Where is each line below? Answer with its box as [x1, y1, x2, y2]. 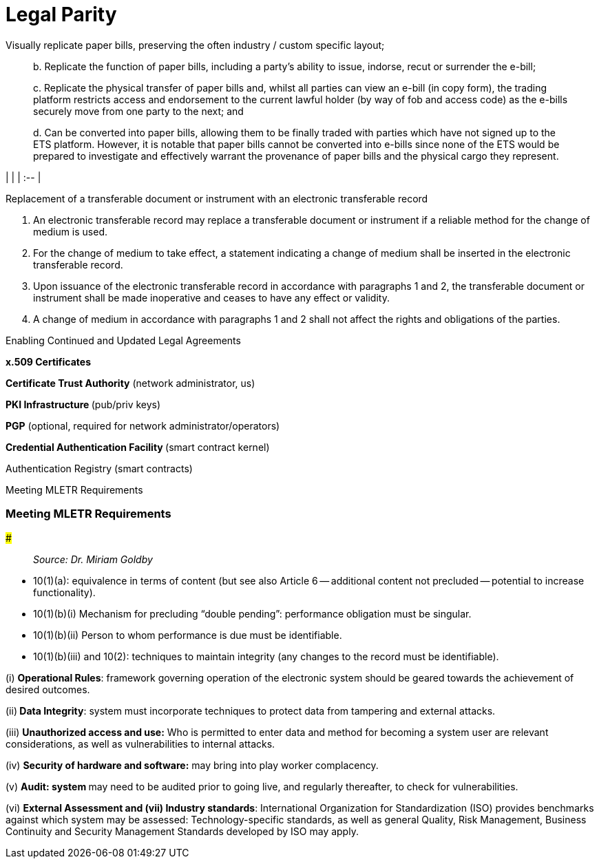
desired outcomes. [6, 683, 90, 695]
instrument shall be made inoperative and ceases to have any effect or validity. [33, 291, 390, 304]
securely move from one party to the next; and [33, 105, 244, 117]
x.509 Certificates [6, 355, 92, 368]
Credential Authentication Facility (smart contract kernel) [6, 441, 270, 453]
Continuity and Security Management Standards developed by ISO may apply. [6, 825, 359, 837]
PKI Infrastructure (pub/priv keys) [6, 398, 161, 410]
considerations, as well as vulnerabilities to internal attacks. [6, 737, 275, 750]
